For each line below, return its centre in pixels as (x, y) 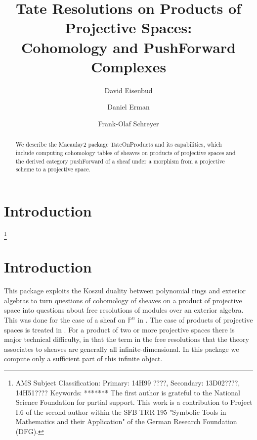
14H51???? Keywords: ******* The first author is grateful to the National (128, 392)
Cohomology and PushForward (128, 47)
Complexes (128, 66)
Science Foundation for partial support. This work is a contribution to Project (134, 402)
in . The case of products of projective (195, 320)
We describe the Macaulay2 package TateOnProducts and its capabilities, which (119, 144)
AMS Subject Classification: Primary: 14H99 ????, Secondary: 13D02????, (128, 383)
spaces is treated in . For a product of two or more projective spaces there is (119, 329)
